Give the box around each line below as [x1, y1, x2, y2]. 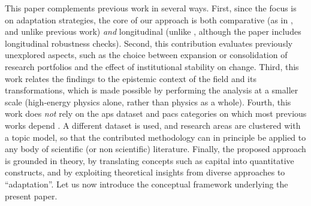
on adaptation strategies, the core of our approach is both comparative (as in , [5, 13, 293, 26]
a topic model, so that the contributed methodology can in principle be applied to [5, 131, 306, 143]
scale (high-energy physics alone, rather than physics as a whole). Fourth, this [5, 95, 291, 108]
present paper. [5, 189, 58, 202]
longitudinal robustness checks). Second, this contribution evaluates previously [5, 37, 293, 49]
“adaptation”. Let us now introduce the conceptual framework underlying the [5, 177, 288, 190]
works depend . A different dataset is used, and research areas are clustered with [5, 119, 301, 131]
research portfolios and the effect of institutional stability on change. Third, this [5, 60, 299, 72]
